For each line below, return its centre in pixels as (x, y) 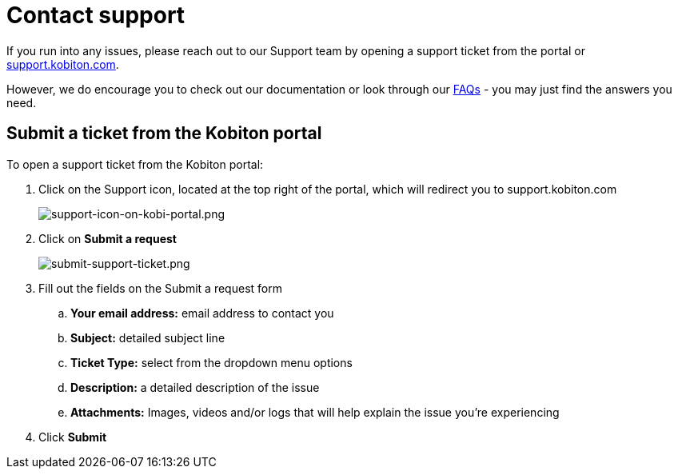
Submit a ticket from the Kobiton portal (164, 134)
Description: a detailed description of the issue (195, 387)
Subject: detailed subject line (148, 337)
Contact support (96, 15)
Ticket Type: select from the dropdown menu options (211, 362)
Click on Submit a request (108, 238)
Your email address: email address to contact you (202, 313)
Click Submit (73, 437)
